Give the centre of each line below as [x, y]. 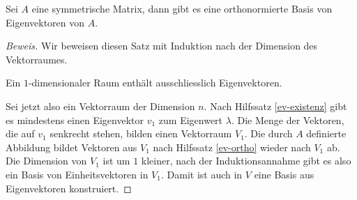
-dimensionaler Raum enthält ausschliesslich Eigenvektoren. [155, 83]
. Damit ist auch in [202, 174]
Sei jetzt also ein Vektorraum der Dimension [100, 106]
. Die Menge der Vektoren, [288, 120]
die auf [20, 133]
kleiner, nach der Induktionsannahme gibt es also [246, 161]
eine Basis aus [284, 174]
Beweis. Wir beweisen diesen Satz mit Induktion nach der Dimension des [162, 46]
